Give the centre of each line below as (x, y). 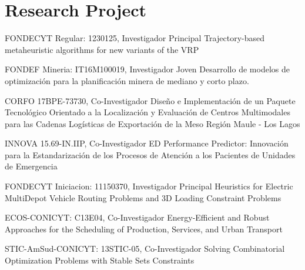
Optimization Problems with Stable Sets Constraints (100, 260)
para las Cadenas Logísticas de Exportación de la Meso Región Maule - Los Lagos (152, 123)
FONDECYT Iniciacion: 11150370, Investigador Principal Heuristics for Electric (149, 186)
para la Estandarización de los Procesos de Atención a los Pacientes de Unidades (150, 154)
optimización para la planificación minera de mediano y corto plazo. (127, 80)
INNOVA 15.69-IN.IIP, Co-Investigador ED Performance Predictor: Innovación (147, 143)
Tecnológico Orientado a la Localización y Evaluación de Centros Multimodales (148, 112)
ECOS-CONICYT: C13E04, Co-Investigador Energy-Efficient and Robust (137, 217)
